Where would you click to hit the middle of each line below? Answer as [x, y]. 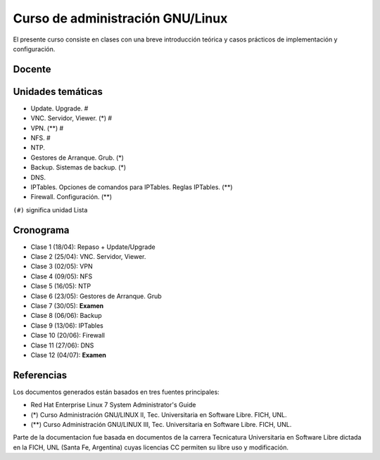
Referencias [40, 375]
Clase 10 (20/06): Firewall [68, 336]
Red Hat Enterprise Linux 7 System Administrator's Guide [113, 405]
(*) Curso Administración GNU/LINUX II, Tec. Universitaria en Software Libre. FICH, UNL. [159, 414]
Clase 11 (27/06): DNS [62, 345]
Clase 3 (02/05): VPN [62, 267]
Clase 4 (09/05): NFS [62, 276]
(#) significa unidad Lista [50, 210]
